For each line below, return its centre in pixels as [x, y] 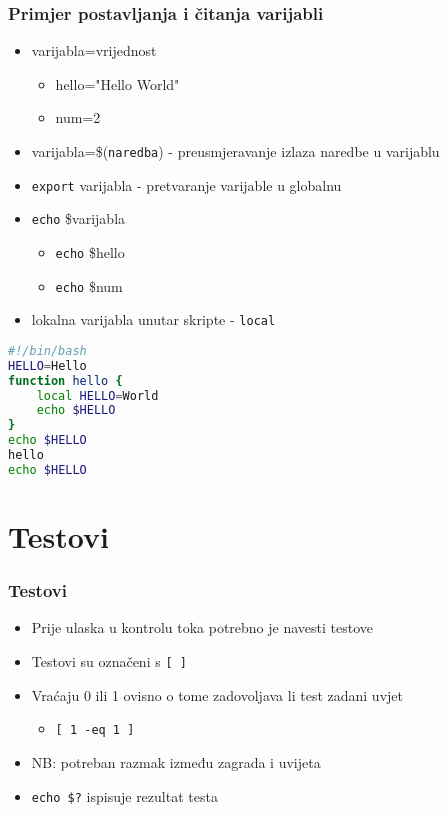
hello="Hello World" [117, 83]
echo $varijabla [78, 218]
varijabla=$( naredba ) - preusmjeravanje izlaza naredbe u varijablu [235, 151]
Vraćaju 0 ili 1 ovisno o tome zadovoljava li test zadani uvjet [217, 694]
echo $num [89, 285]
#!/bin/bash [47, 350]
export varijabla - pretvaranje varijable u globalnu [186, 184]
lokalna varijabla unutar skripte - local [153, 319]
